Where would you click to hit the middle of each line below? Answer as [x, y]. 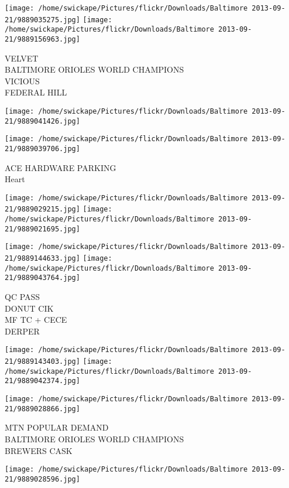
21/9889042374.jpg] [42, 381]
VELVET [22, 58]
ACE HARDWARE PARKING [61, 167]
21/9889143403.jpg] [42, 362]
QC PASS [23, 297]
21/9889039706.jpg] [42, 149]
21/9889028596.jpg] [42, 479]
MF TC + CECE [36, 320]
